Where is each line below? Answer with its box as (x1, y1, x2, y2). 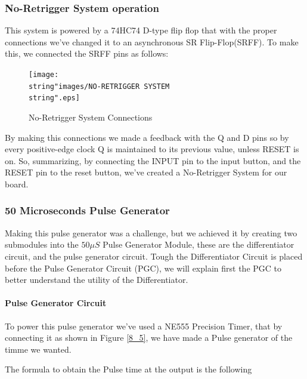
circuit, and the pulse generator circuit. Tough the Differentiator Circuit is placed (5, 249, 303, 262)
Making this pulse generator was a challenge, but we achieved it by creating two (5, 226, 297, 239)
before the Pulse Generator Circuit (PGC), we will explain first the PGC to (5, 261, 282, 274)
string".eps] (29, 94, 80, 103)
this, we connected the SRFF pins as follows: (5, 47, 169, 60)
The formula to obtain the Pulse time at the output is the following (5, 363, 252, 375)
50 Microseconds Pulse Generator (5, 203, 170, 218)
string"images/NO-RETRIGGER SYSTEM (29, 82, 170, 91)
